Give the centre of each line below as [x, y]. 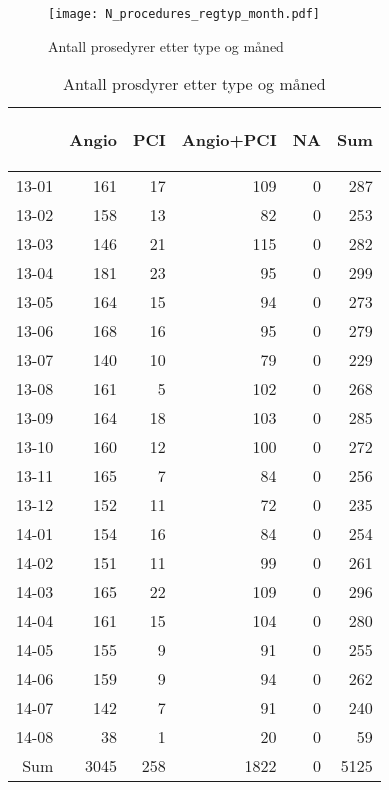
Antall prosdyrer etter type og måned [194, 84]
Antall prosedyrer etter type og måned [166, 45]
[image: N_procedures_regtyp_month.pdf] [184, 14]
